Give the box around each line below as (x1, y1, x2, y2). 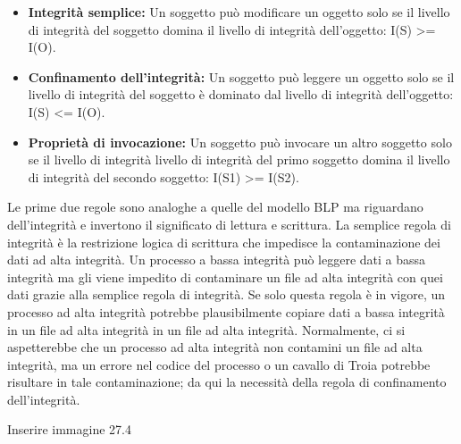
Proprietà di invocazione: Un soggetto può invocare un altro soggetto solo (28, 132, 452, 151)
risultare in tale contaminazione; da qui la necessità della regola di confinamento (7, 373, 447, 391)
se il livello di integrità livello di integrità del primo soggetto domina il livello (28, 150, 450, 169)
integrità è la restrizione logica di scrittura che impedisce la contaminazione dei (7, 232, 440, 251)
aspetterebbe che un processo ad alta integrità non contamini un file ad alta (7, 338, 423, 356)
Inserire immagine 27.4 (7, 420, 131, 439)
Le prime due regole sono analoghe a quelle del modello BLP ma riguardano (7, 197, 423, 216)
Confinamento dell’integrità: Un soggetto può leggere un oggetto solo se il (28, 67, 455, 86)
